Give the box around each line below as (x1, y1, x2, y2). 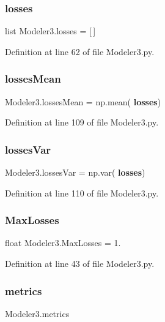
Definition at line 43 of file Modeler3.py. (5, 257, 155, 270)
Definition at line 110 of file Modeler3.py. (5, 186, 159, 199)
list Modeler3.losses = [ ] (5, 24, 96, 37)
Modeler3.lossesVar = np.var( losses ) (5, 166, 145, 179)
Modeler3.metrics (5, 307, 70, 320)
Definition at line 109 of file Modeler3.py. (5, 116, 159, 129)
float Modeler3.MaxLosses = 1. (5, 236, 121, 249)
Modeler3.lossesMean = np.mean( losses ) (5, 95, 161, 108)
